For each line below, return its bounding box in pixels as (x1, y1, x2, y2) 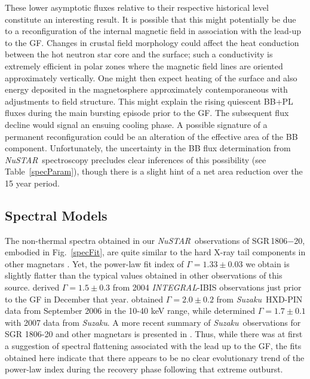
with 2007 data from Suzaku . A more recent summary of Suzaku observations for (5, 316, 301, 328)
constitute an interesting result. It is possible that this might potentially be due (5, 13, 296, 25)
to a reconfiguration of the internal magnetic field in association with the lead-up (5, 25, 302, 37)
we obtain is (245, 257, 290, 270)
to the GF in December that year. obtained (5, 292, 164, 305)
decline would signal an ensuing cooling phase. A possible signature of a (5, 118, 268, 130)
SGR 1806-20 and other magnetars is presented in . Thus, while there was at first (5, 328, 303, 340)
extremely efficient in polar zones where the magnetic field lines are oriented (5, 59, 283, 72)
